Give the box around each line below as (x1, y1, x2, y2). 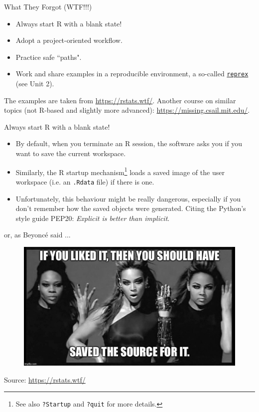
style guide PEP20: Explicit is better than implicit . (15, 212, 170, 223)
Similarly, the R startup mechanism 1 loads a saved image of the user (15, 165, 225, 177)
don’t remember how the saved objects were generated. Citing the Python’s (15, 203, 246, 213)
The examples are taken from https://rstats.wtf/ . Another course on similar (4, 95, 236, 105)
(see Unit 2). (15, 78, 54, 89)
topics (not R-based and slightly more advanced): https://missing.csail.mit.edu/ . (4, 105, 250, 115)
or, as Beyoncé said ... (4, 229, 71, 240)
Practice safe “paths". (15, 51, 82, 62)
